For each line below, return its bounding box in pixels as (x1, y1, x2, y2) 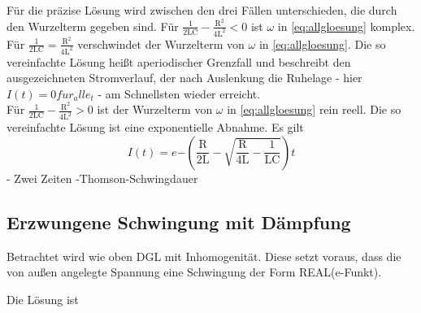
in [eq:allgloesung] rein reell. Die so (227, 101, 401, 118)
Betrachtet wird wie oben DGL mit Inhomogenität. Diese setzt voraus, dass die (7, 247, 401, 264)
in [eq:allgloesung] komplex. (277, 17, 415, 34)
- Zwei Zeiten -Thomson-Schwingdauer (7, 169, 198, 186)
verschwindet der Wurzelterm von (77, 35, 245, 52)
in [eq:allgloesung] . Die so (258, 35, 386, 52)
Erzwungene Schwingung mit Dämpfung (7, 209, 351, 234)
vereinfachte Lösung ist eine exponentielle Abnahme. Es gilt (7, 119, 304, 136)
